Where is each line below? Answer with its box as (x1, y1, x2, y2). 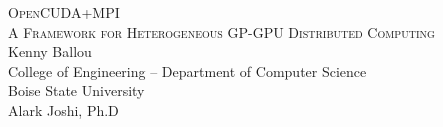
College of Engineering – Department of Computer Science (8, 60, 367, 81)
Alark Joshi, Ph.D (8, 99, 119, 120)
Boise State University (8, 80, 145, 101)
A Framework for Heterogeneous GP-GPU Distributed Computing (8, 21, 435, 42)
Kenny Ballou (8, 41, 92, 62)
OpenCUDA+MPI (8, 2, 120, 22)
